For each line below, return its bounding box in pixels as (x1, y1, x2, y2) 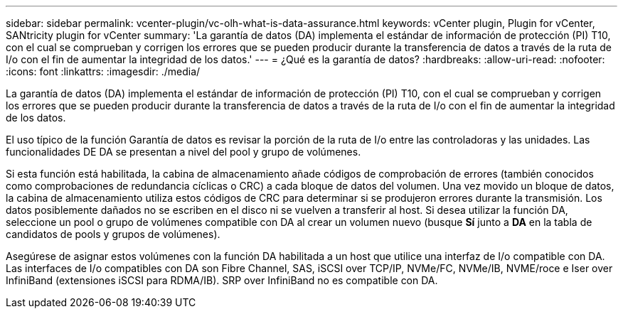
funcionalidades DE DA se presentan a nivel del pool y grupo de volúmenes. (6, 146, 361, 158)
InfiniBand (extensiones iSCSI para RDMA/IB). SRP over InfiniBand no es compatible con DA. (6, 274, 438, 286)
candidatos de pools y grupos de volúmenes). (6, 228, 220, 240)
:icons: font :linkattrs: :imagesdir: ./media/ (6, 65, 201, 77)
